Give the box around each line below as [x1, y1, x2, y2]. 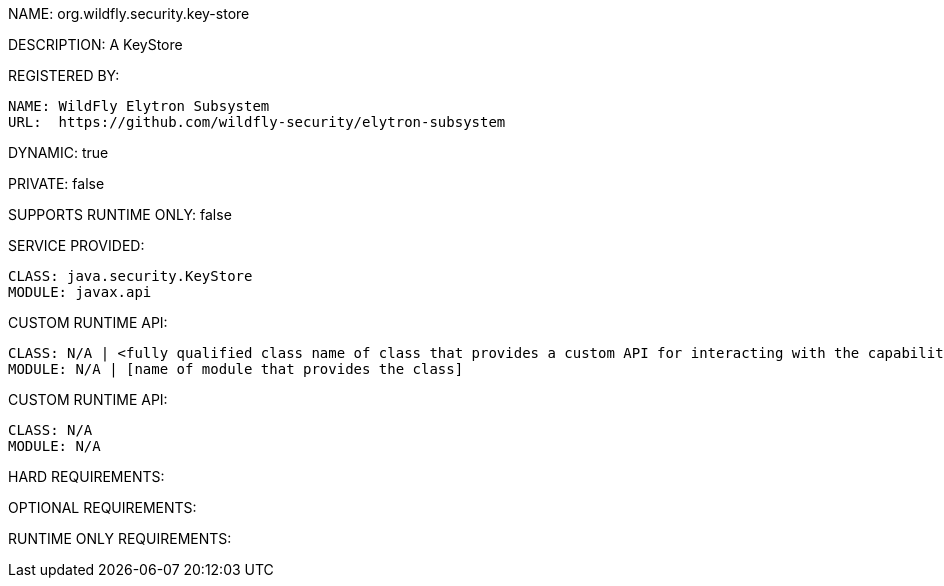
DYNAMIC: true [8, 144, 109, 161]
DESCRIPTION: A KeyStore [8, 36, 183, 53]
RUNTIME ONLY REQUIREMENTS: [8, 530, 232, 547]
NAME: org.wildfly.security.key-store [8, 5, 250, 22]
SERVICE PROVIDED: [8, 237, 145, 254]
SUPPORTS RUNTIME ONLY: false [8, 206, 232, 223]
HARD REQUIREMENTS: [8, 468, 165, 485]
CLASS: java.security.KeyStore [8, 268, 253, 284]
